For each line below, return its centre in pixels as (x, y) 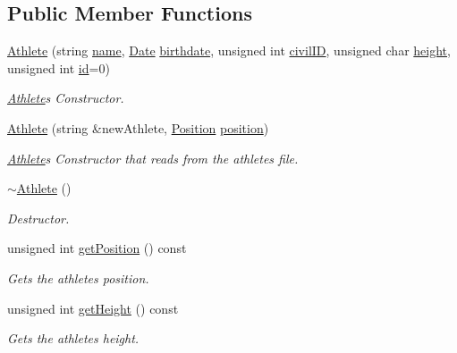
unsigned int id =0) (59, 67)
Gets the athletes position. (78, 277)
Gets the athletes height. (73, 338)
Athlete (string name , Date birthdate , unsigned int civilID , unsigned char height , (229, 50)
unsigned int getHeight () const (93, 308)
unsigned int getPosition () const (97, 248)
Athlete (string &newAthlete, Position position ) (138, 127)
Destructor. (38, 218)
